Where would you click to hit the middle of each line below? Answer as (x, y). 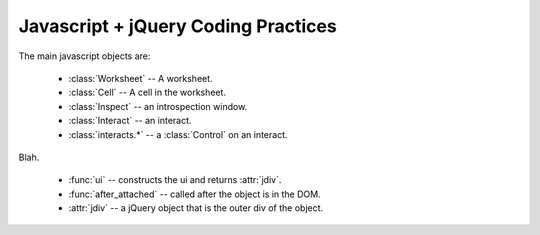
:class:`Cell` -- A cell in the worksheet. (147, 92)
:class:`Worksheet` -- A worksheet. (141, 78)
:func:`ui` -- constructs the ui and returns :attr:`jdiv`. (175, 180)
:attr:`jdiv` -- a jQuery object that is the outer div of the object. (196, 208)
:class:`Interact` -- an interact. (130, 121)
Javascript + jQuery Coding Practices (177, 26)
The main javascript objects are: (84, 56)
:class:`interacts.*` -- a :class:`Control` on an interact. (178, 134)
